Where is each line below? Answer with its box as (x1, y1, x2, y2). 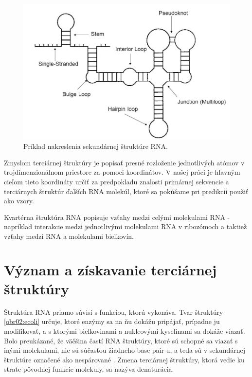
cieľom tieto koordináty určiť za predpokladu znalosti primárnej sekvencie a (4, 177, 229, 187)
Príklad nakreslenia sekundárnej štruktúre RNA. (23, 141, 168, 151)
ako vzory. (4, 196, 34, 206)
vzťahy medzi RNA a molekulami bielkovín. (4, 231, 134, 241)
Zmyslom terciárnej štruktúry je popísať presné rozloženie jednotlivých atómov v (4, 157, 245, 167)
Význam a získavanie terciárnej (4, 259, 217, 279)
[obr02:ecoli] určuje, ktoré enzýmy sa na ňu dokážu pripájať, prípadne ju (4, 316, 220, 326)
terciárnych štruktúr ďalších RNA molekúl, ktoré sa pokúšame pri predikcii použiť (4, 186, 249, 196)
